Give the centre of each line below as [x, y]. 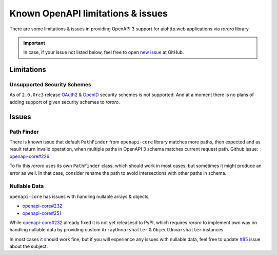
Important [34, 43]
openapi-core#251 [42, 213]
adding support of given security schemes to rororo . [65, 102]
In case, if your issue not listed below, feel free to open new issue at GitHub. [104, 52]
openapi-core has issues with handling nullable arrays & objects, [80, 196]
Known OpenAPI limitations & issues [89, 13]
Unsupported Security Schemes [51, 85]
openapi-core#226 [29, 156]
